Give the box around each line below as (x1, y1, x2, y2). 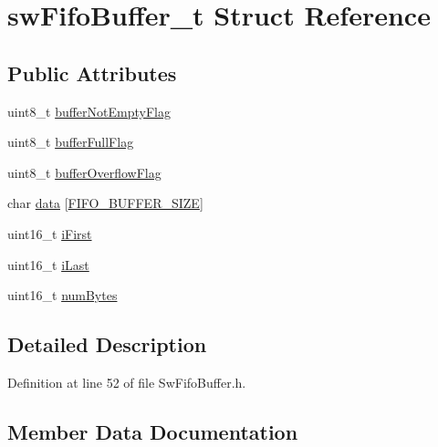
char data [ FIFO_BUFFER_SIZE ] (7, 193, 203, 213)
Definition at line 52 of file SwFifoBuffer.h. (7, 372, 246, 391)
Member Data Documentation (7, 417, 298, 445)
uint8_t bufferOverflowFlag (7, 162, 162, 182)
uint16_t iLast (7, 255, 89, 274)
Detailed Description (7, 330, 207, 359)
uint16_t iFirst (7, 223, 92, 243)
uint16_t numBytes (7, 286, 118, 305)
